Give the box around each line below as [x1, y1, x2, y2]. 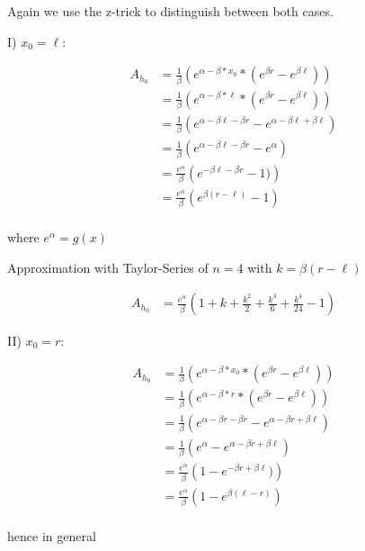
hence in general [7, 527, 96, 546]
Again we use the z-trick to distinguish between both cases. [7, 2, 334, 20]
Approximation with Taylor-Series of [7, 257, 209, 276]
